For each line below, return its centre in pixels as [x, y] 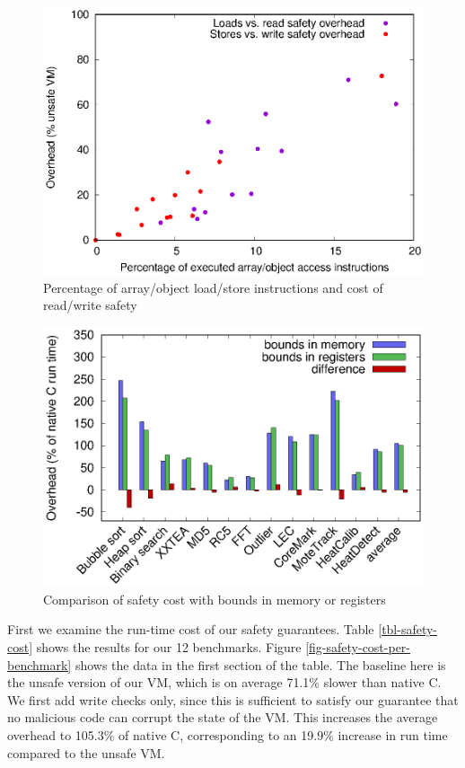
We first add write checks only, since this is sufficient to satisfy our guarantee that [233, 699]
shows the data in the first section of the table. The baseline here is [260, 664]
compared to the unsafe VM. [86, 752]
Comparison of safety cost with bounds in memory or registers [215, 599]
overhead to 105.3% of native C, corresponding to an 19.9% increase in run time [228, 734]
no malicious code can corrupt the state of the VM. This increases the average [223, 717]
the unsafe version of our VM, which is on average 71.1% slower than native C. [224, 682]
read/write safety [90, 305]
